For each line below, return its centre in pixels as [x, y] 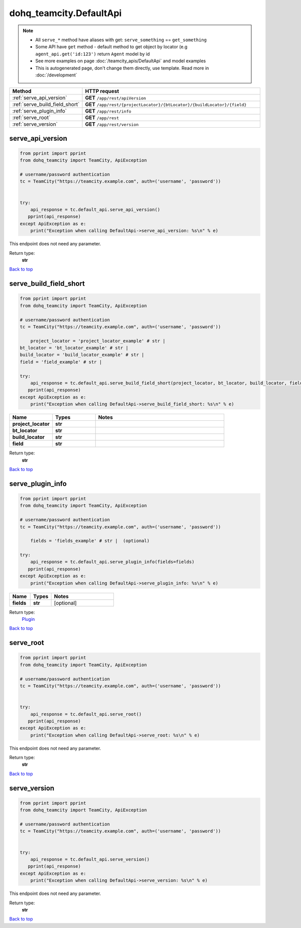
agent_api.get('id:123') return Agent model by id [93, 54]
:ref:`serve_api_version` [40, 98]
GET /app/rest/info [108, 111]
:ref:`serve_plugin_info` [40, 111]
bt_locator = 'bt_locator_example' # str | [74, 348]
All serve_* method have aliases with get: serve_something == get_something [121, 40]
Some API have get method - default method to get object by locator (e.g [111, 47]
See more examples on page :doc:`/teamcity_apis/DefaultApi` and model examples [121, 61]
